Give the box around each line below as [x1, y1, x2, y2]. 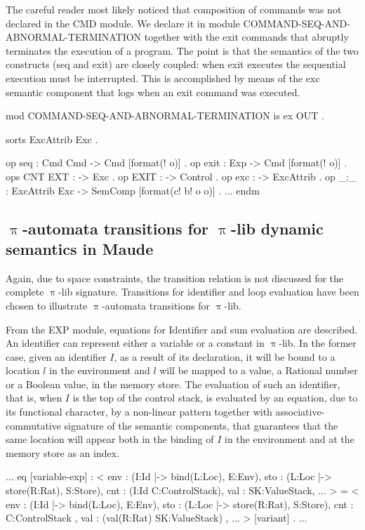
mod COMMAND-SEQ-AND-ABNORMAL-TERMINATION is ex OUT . [6, 108, 324, 123]
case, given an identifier [6, 349, 107, 364]
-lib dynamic [230, 217, 324, 239]
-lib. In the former [279, 336, 357, 350]
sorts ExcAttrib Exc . [6, 131, 98, 146]
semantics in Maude [6, 237, 154, 259]
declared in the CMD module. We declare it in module [6, 15, 240, 30]
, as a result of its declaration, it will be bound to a [114, 349, 336, 364]
